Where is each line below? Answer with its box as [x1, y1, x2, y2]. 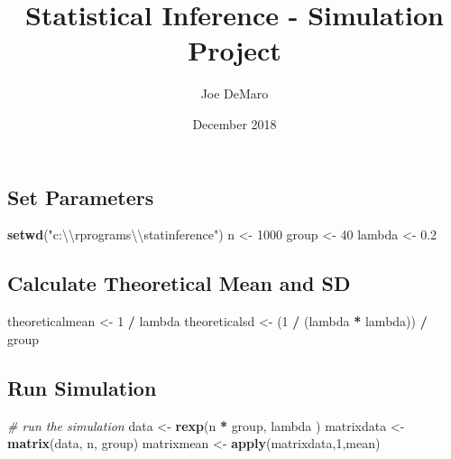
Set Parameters [7, 183, 154, 211]
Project [188, 32, 281, 69]
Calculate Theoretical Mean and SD [7, 269, 351, 297]
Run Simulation [7, 373, 157, 401]
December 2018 [192, 114, 277, 133]
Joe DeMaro [200, 84, 269, 103]
